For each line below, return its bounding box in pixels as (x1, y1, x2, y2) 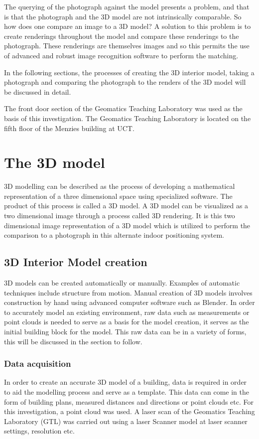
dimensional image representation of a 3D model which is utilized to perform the (4, 220, 251, 230)
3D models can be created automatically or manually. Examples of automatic (4, 278, 240, 288)
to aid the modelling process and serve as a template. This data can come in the (4, 386, 249, 397)
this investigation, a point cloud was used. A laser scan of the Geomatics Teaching (4, 406, 255, 417)
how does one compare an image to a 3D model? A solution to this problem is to (4, 21, 251, 31)
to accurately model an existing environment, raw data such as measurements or (4, 306, 250, 317)
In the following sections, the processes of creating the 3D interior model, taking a (4, 67, 255, 77)
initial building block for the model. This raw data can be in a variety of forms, (4, 326, 247, 336)
